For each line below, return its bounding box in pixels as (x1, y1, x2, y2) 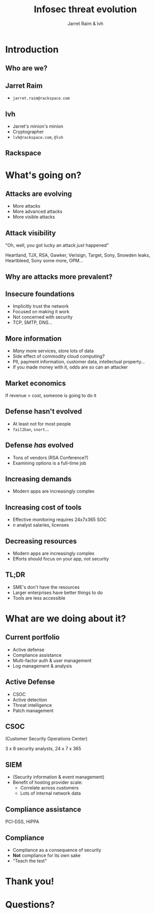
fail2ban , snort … (12, 426, 49, 432)
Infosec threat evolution (34, 4, 137, 15)
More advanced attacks (12, 208, 63, 215)
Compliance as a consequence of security (12, 847, 102, 853)
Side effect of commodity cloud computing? (12, 353, 105, 359)
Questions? (5, 899, 55, 910)
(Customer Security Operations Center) (5, 736, 88, 742)
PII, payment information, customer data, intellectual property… (12, 359, 145, 365)
